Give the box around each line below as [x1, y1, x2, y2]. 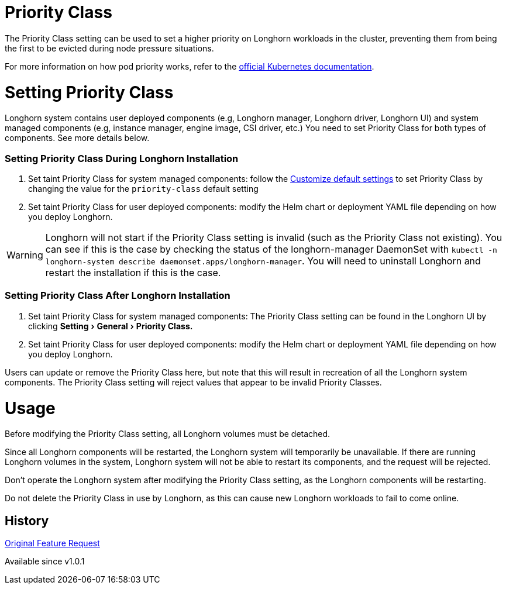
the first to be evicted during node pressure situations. [5, 43, 214, 53]
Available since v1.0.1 [5, 556, 85, 567]
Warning [6, 249, 43, 261]
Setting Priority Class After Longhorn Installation [5, 290, 230, 302]
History [5, 513, 49, 528]
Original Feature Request [5, 538, 100, 549]
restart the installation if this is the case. [45, 267, 221, 278]
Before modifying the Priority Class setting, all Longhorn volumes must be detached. [5, 429, 331, 439]
